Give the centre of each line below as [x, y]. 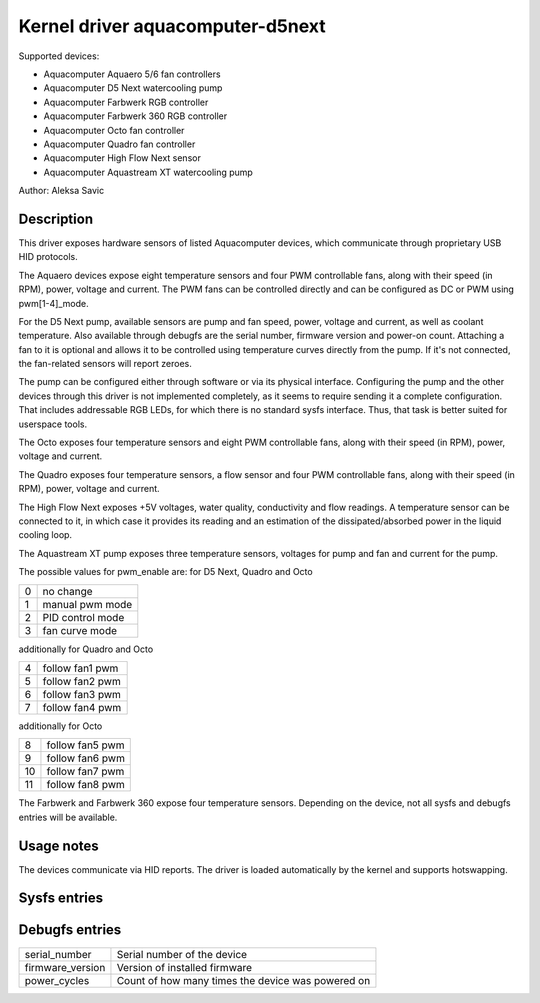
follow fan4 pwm [82, 707]
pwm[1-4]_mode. [53, 303]
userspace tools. [53, 424]
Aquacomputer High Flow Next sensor [122, 158]
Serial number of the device [182, 954]
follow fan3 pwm [82, 694]
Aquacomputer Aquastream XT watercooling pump [148, 172]
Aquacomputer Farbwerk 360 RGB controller [135, 116]
